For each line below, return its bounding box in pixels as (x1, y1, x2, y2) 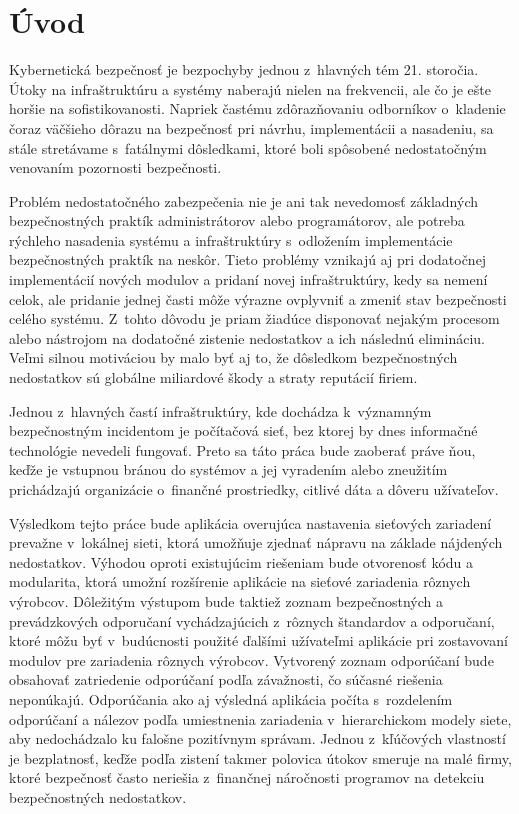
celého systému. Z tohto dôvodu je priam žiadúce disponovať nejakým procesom (9, 308, 500, 329)
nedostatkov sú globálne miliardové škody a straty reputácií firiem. (9, 367, 418, 388)
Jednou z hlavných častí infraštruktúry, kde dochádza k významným (9, 400, 432, 421)
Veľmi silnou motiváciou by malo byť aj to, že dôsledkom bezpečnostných (9, 347, 458, 368)
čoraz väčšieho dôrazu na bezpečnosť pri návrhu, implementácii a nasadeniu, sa (9, 117, 494, 138)
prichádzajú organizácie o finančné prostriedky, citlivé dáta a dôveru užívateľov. (9, 479, 499, 499)
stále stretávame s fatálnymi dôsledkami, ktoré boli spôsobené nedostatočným (9, 137, 487, 158)
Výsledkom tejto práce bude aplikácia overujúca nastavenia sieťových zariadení (9, 512, 492, 533)
